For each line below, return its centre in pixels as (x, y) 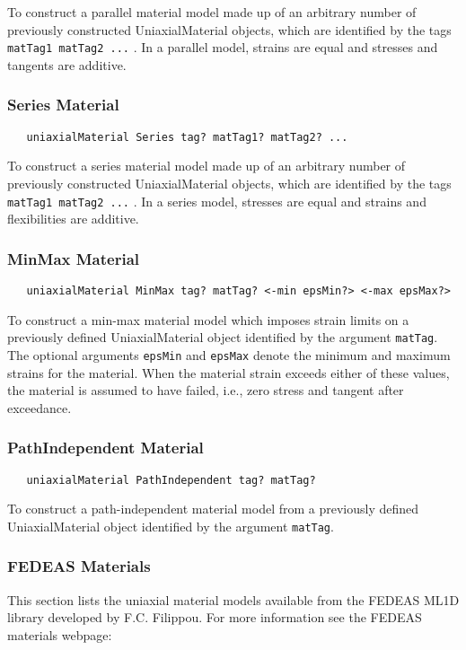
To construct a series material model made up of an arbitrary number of (207, 166)
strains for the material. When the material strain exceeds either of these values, (229, 372)
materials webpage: (60, 634)
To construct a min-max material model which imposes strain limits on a (208, 319)
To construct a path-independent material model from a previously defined (213, 509)
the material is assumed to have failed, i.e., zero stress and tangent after (206, 390)
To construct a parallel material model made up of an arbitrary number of (212, 12)
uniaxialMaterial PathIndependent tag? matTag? (171, 480)
